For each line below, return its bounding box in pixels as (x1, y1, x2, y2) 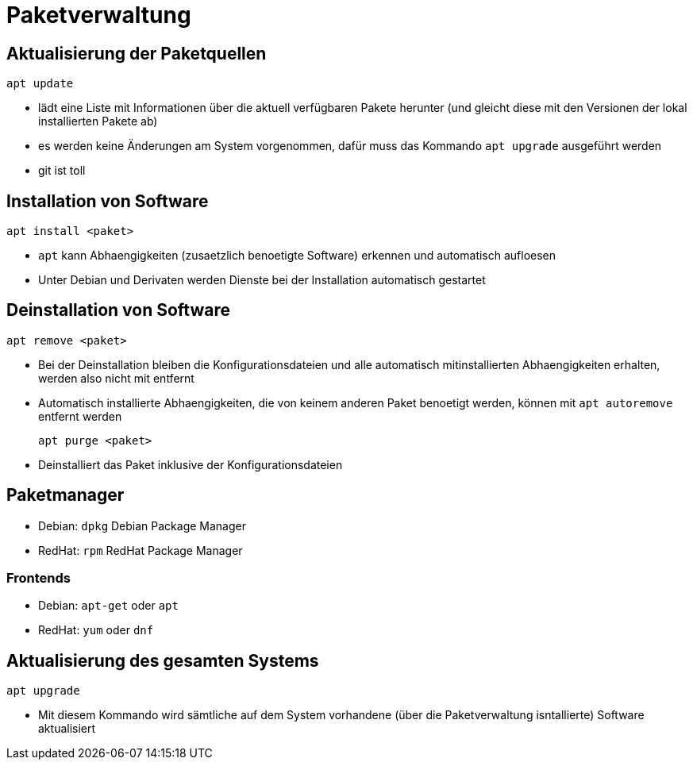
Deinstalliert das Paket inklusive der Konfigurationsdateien (38, 457, 343, 472)
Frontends (6, 570, 71, 587)
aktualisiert (38, 722, 96, 736)
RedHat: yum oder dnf (38, 623, 154, 637)
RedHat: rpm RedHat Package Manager (38, 543, 243, 557)
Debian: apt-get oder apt (38, 599, 179, 613)
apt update (6, 77, 74, 90)
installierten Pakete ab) (38, 114, 158, 129)
